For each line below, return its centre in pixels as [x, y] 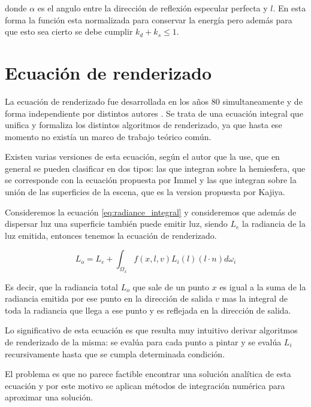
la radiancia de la [274, 224]
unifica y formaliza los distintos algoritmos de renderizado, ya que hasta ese [144, 125]
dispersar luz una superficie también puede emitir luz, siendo [116, 224]
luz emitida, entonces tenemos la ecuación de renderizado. [111, 235]
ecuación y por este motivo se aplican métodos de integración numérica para [145, 385]
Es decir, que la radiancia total [61, 286]
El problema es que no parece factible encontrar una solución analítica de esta [148, 374]
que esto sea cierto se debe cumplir [69, 31]
